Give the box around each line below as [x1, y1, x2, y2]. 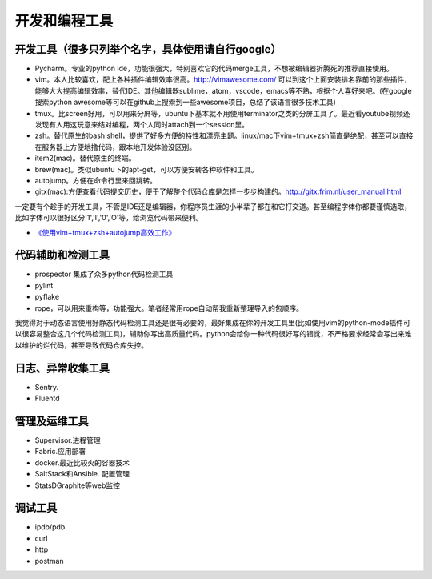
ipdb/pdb [34, 522, 66, 532]
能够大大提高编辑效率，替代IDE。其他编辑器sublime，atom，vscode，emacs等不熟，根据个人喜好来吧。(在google [34, 86, 412, 95]
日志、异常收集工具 [14, 361, 110, 375]
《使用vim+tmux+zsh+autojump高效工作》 [34, 227, 176, 237]
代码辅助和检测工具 [14, 248, 110, 262]
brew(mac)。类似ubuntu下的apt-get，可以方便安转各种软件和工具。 [34, 164, 258, 174]
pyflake [34, 292, 60, 302]
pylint [34, 280, 54, 290]
